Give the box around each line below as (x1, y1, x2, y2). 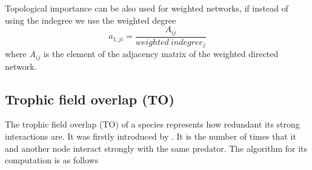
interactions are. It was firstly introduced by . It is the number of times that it (5, 129, 296, 142)
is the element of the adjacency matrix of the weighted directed (43, 47, 279, 60)
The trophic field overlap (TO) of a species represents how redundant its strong (5, 118, 300, 131)
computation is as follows (5, 154, 99, 166)
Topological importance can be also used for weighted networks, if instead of (5, 2, 288, 14)
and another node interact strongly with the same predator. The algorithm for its (5, 141, 308, 154)
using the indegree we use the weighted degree (5, 13, 176, 26)
